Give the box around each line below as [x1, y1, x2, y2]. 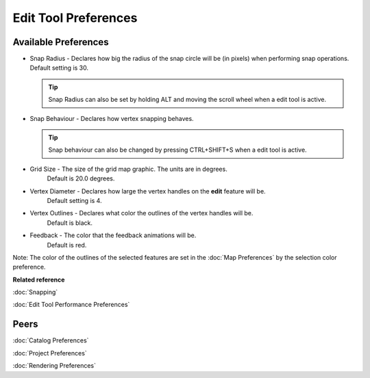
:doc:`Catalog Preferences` [12, 336, 89, 345]
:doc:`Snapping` [12, 288, 58, 297]
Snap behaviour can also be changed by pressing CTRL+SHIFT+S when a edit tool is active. [48, 146, 308, 154]
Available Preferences [12, 36, 109, 48]
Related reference [12, 275, 65, 284]
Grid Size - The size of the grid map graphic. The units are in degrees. [29, 165, 227, 173]
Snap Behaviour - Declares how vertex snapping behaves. [29, 114, 195, 122]
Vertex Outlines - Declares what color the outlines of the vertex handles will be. [29, 209, 254, 217]
